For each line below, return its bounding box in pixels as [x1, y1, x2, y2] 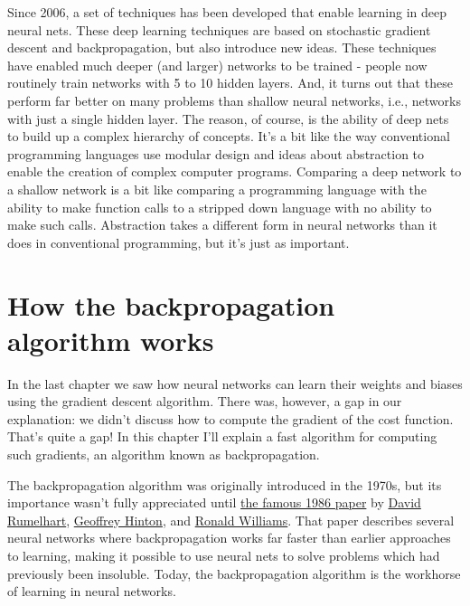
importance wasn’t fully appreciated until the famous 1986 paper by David [7, 493, 421, 512]
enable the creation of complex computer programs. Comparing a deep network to [7, 162, 462, 181]
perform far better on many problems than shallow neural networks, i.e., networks [7, 90, 461, 109]
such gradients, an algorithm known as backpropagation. [7, 445, 320, 463]
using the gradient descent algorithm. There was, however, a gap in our [7, 392, 402, 411]
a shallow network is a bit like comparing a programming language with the [7, 179, 427, 198]
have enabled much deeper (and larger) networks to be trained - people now [7, 55, 428, 74]
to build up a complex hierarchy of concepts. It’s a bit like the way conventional [7, 127, 450, 146]
